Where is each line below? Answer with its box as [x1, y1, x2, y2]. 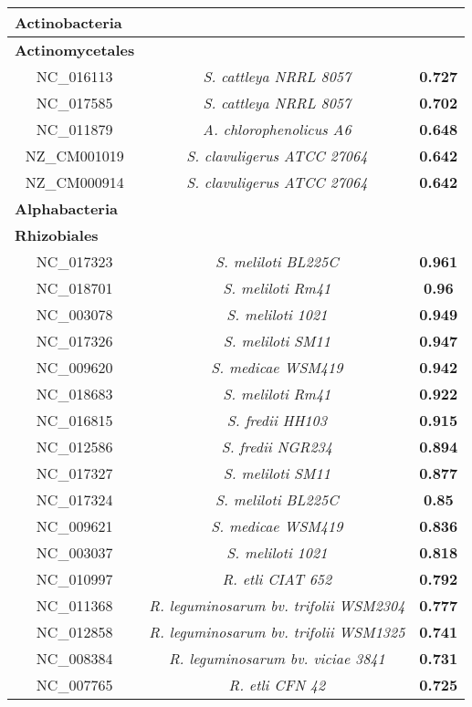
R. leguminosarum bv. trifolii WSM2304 [149, 595, 405, 616]
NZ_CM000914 [25, 172, 124, 192]
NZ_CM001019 [25, 145, 124, 166]
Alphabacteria [15, 198, 118, 219]
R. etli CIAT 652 [222, 568, 332, 589]
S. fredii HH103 [226, 410, 327, 431]
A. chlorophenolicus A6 [203, 119, 351, 140]
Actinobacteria [15, 12, 122, 33]
